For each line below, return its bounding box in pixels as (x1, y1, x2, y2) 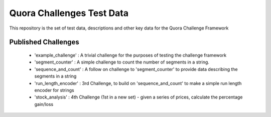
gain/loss (34, 101, 54, 107)
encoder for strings (34, 87, 75, 93)
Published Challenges (9, 38, 80, 46)
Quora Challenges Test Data (9, 7, 129, 18)
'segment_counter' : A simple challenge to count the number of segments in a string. (34, 59, 209, 65)
